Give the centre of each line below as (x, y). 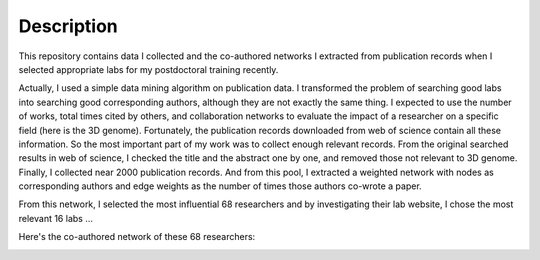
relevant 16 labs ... (56, 218)
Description (68, 26)
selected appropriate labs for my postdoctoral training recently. (148, 69)
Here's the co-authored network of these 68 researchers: (137, 237)
